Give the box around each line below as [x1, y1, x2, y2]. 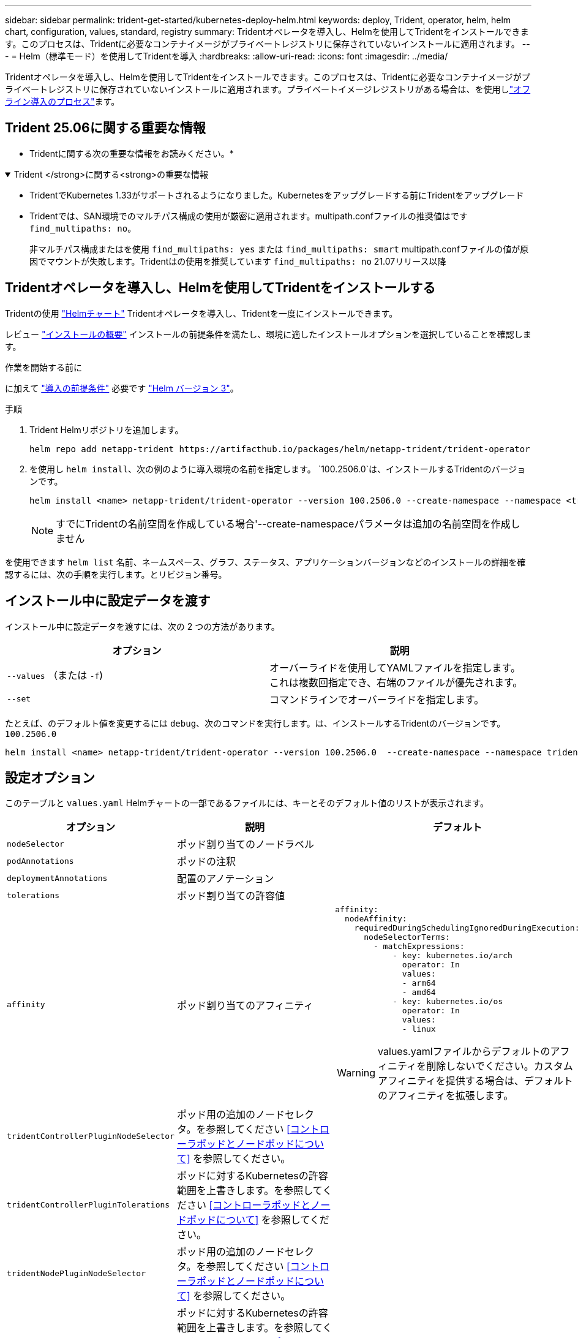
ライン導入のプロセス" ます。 [5, 96, 120, 107]
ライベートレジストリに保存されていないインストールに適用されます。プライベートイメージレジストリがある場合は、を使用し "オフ [5, 84, 531, 94]
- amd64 [402, 988, 436, 997]
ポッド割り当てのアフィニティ [176, 999, 313, 1011]
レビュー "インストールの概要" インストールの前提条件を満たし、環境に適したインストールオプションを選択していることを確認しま [5, 328, 531, 339]
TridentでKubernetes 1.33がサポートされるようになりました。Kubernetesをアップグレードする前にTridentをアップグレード [29, 189, 524, 200]
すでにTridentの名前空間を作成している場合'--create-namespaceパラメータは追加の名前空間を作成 [56, 517, 511, 530]
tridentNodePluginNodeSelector [7, 1268, 146, 1278]
